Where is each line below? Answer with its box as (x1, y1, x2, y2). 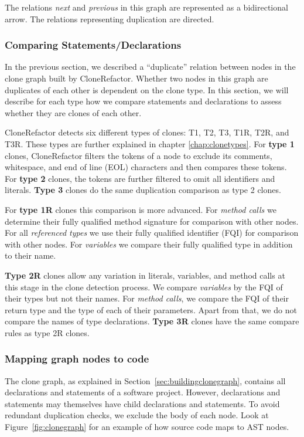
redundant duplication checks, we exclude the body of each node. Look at (5, 409, 269, 421)
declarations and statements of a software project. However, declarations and (5, 386, 281, 398)
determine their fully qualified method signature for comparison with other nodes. (5, 215, 299, 227)
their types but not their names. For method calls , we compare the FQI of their (5, 292, 289, 304)
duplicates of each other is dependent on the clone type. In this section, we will (5, 83, 289, 96)
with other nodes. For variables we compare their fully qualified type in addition (5, 238, 293, 250)
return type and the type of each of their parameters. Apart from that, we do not (5, 303, 297, 316)
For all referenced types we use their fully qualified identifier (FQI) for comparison (5, 226, 299, 239)
